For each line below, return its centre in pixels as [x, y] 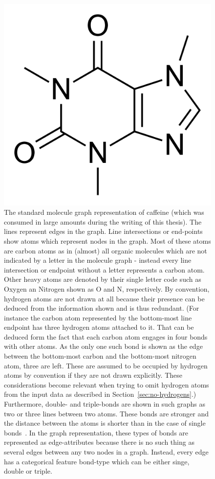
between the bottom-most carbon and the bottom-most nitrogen [100, 356]
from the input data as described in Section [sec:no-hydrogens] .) [100, 394]
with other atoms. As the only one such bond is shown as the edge [103, 346]
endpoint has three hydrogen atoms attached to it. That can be [99, 327]
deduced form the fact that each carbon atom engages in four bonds [106, 336]
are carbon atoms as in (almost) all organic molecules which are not [106, 250]
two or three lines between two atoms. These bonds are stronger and [106, 413]
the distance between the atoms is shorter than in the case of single [105, 423]
